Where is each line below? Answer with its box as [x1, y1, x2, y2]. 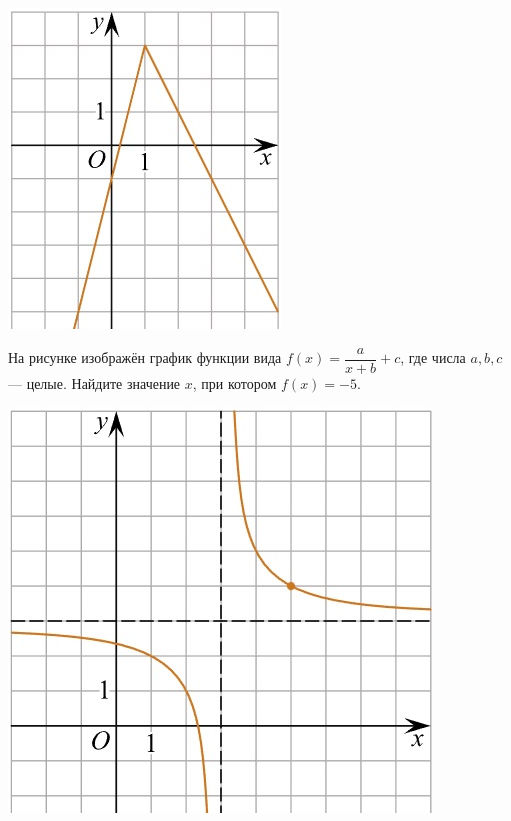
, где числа [400, 347, 466, 368]
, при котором [192, 372, 277, 393]
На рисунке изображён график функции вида [8, 347, 282, 368]
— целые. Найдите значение [8, 372, 181, 393]
